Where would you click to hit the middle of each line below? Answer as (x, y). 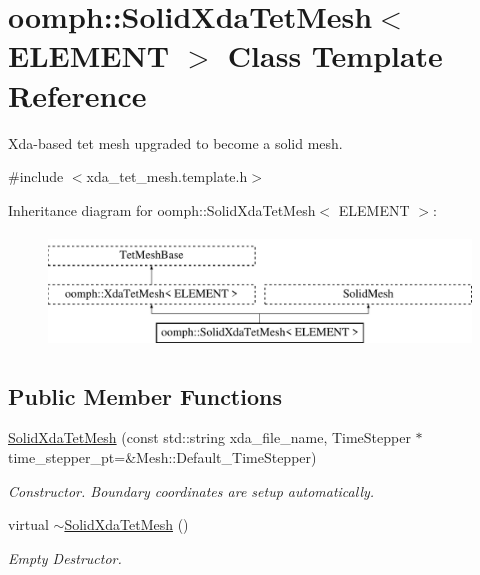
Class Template (335, 55)
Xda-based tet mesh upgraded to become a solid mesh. (175, 142)
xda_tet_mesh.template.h (167, 176)
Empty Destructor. (65, 557)
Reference (77, 94)
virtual (28, 524)
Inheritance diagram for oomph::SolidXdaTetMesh (162, 209)
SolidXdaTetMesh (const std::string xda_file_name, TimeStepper (209, 437)
